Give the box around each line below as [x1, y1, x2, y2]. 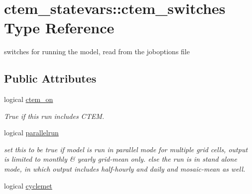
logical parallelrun [4, 127, 59, 138]
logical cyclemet [4, 180, 52, 191]
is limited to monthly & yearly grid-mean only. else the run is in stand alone [4, 154, 237, 164]
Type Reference [4, 17, 115, 38]
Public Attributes [4, 71, 97, 86]
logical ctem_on [4, 94, 53, 104]
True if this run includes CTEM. [4, 110, 105, 121]
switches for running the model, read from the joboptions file [4, 46, 190, 57]
